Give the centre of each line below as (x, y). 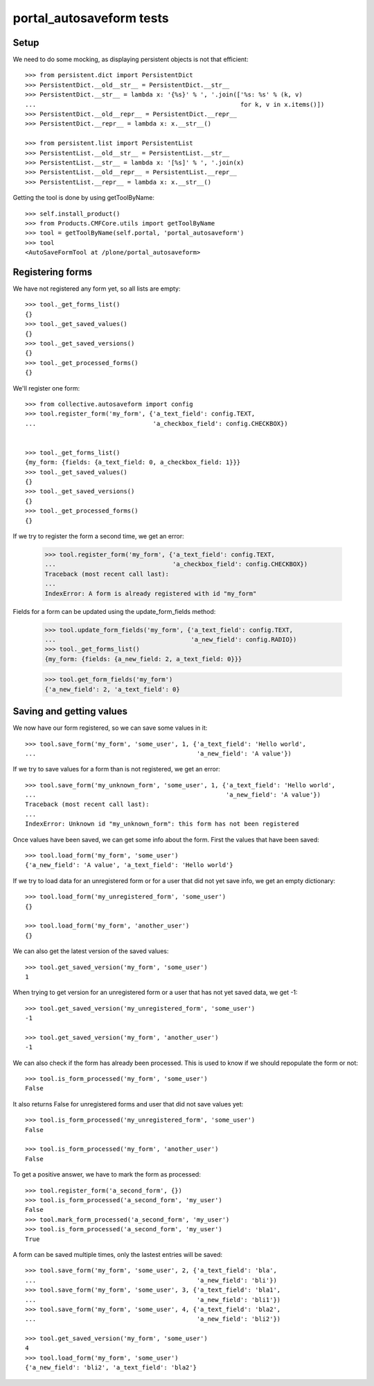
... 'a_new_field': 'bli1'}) (153, 1300)
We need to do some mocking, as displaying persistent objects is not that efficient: (131, 60)
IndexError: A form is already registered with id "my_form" (151, 593)
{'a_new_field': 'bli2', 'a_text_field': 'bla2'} (111, 1368)
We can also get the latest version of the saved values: (91, 951)
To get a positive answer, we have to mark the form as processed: (107, 1174)
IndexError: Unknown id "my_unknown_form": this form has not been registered (162, 824)
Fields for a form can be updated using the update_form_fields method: (114, 611)
